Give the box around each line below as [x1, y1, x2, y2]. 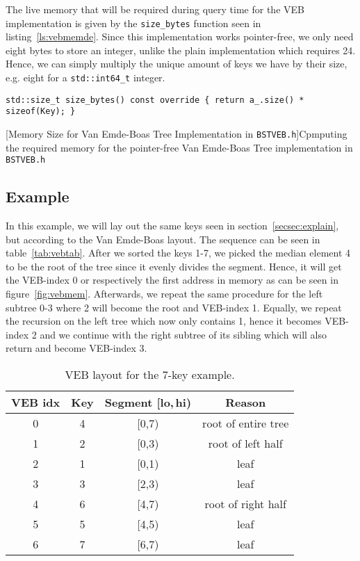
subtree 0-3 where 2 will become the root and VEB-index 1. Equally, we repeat [6, 300, 342, 314]
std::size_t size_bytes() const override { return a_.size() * [6, 95, 304, 105]
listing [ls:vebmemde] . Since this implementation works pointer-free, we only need [6, 29, 354, 44]
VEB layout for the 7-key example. [65, 366, 235, 383]
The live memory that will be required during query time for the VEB [6, 2, 304, 16]
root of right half [204, 496, 286, 512]
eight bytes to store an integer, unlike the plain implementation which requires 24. [6, 42, 356, 57]
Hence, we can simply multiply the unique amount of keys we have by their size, [6, 56, 347, 71]
